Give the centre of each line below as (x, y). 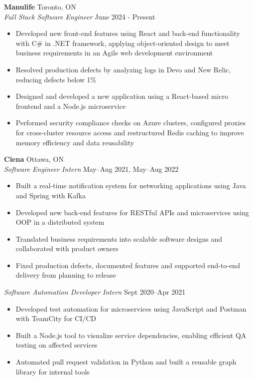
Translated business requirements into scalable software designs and (119, 238)
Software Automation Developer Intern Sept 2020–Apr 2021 (95, 292)
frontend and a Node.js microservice (71, 106)
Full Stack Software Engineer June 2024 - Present (80, 16)
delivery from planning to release (66, 275)
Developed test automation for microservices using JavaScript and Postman (131, 308)
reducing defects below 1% (56, 79)
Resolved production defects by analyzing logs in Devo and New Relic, (123, 69)
